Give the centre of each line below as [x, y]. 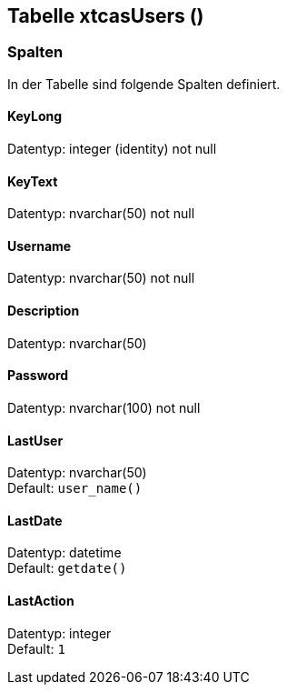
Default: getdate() [67, 568]
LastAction [41, 600]
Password [38, 376]
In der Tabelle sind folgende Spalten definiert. [144, 84]
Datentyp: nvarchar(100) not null [104, 407]
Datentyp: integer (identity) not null [112, 149]
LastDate [35, 520]
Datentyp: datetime [64, 553]
